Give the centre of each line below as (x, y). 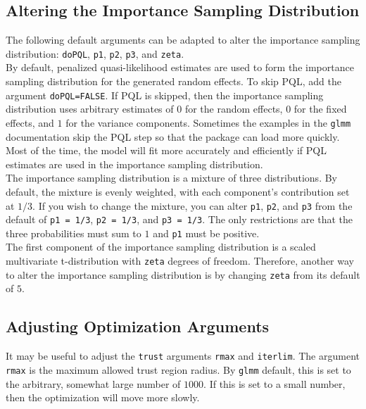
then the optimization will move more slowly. (103, 397)
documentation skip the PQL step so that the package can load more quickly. (173, 136)
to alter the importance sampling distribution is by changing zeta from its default (183, 274)
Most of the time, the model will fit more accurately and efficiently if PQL (166, 150)
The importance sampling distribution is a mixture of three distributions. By (171, 178)
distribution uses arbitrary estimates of (90, 109)
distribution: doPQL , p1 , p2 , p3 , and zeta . (95, 53)
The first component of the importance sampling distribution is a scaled (161, 247)
